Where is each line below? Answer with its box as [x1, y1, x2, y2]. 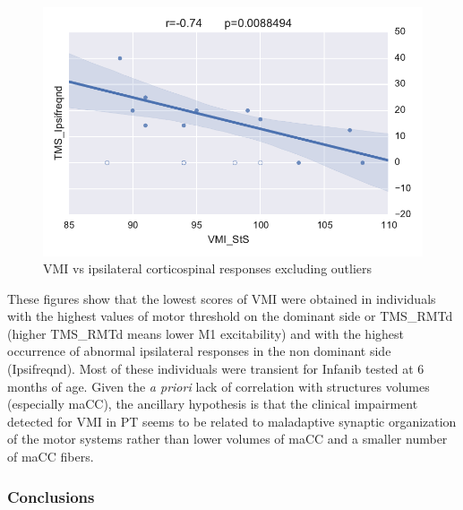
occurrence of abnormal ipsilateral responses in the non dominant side [7, 341, 391, 360]
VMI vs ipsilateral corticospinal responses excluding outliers [43, 259, 373, 278]
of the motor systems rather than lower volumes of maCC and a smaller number [7, 429, 448, 448]
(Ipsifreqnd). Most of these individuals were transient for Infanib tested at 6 [7, 359, 424, 378]
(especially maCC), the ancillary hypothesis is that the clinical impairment [7, 394, 418, 413]
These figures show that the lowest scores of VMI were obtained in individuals [7, 289, 436, 307]
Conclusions [7, 485, 95, 507]
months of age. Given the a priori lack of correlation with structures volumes [7, 376, 430, 395]
